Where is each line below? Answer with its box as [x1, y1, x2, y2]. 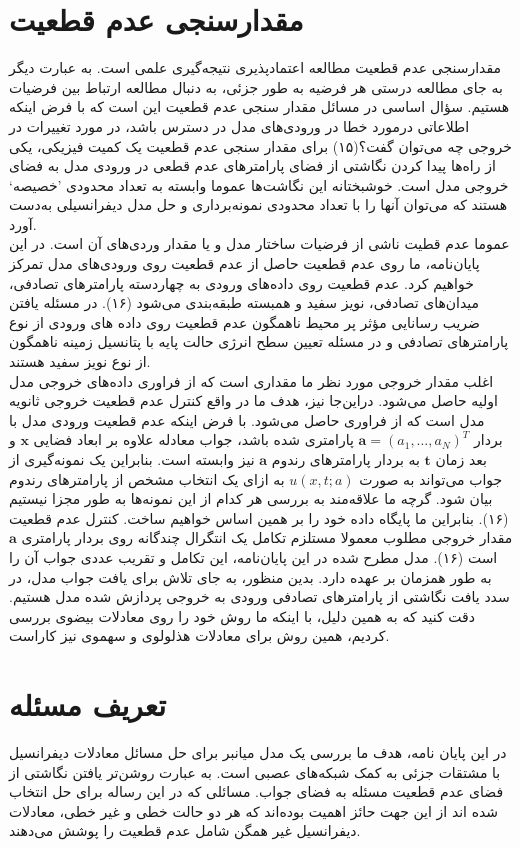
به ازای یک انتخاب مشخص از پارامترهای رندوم [9, 468, 285, 489]
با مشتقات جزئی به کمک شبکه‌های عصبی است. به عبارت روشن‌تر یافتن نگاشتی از [9, 761, 501, 782]
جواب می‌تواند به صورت [359, 468, 503, 489]
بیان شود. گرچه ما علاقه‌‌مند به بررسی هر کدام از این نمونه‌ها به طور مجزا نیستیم [9, 488, 493, 509]
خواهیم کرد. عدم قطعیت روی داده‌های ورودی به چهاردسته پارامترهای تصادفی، [9, 272, 474, 293]
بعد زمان [435, 449, 487, 469]
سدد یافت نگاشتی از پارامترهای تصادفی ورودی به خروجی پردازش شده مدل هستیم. [9, 586, 510, 607]
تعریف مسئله [9, 684, 166, 725]
